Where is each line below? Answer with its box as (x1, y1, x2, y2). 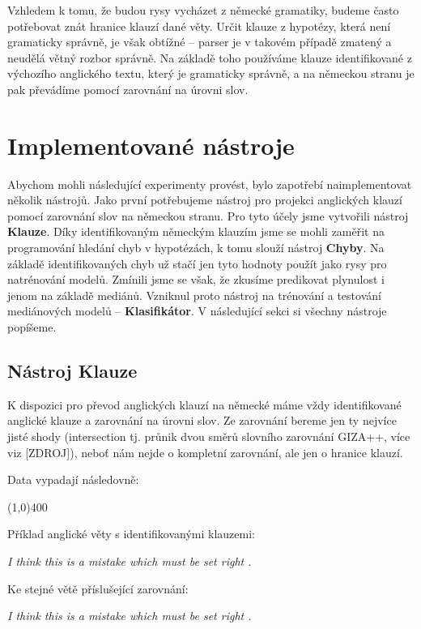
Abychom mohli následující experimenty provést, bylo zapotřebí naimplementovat (7, 175, 412, 192)
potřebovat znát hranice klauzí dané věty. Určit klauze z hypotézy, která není (7, 17, 391, 34)
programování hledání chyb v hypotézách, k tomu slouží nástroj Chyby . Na (7, 239, 385, 256)
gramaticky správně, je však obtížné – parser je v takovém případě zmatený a (7, 33, 392, 50)
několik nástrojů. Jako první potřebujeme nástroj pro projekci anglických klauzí (7, 191, 402, 208)
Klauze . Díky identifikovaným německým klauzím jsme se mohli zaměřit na (7, 223, 385, 240)
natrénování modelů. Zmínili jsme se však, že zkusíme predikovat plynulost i (7, 271, 385, 288)
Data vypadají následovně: (7, 471, 139, 488)
